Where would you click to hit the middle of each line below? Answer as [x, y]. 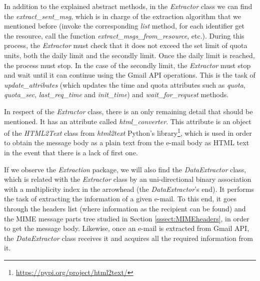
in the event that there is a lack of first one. [71, 152]
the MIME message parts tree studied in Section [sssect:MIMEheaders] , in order [127, 218]
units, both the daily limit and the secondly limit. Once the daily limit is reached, [129, 55]
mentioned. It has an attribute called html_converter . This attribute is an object [128, 121]
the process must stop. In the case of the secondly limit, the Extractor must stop [127, 65]
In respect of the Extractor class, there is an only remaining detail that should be [128, 111]
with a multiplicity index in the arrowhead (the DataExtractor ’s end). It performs [129, 189]
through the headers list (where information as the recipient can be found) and [125, 208]
